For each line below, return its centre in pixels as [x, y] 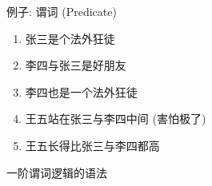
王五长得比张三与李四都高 [92, 145]
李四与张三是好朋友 [76, 65]
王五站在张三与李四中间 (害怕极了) [116, 119]
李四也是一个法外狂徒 [81, 91]
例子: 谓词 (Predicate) [62, 11]
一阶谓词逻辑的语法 [57, 172]
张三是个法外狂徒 [70, 38]
